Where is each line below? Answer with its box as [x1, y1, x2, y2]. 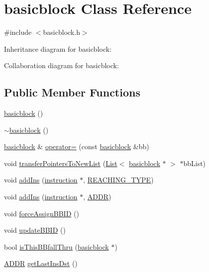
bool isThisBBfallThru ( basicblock [4, 241, 109, 252]
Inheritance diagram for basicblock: [4, 43, 112, 54]
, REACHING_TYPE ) [83, 175, 154, 185]
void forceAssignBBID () [4, 208, 79, 218]
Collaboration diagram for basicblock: [4, 60, 119, 71]
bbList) [183, 158, 206, 168]
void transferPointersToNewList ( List [4, 158, 117, 168]
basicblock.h [43, 27, 80, 37]
